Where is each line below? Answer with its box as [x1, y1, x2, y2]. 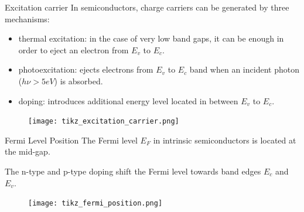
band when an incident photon [189, 63, 299, 76]
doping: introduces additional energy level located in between [18, 94, 238, 107]
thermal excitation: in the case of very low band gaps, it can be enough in [18, 32, 284, 45]
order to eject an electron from [18, 43, 129, 56]
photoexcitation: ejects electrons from [18, 63, 153, 76]
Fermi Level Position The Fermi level [5, 134, 138, 146]
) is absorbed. [54, 74, 103, 87]
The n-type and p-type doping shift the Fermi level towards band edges [5, 165, 261, 177]
